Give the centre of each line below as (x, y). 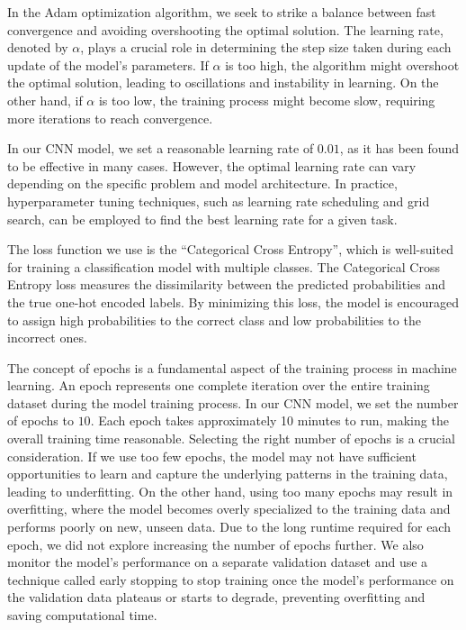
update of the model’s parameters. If (108, 64)
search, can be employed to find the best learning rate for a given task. (202, 219)
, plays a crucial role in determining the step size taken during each (266, 47)
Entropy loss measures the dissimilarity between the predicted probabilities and (227, 284)
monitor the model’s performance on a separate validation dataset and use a (218, 562)
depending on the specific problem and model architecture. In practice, (202, 183)
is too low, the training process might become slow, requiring (267, 100)
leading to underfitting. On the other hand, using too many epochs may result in (230, 491)
